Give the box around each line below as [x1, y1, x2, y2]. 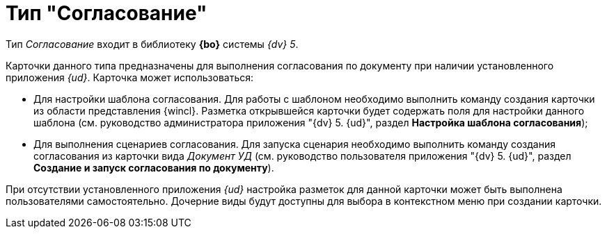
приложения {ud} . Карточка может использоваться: [6, 71, 253, 83]
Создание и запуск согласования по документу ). [33, 161, 274, 174]
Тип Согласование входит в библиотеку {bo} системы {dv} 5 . [6, 37, 299, 50]
